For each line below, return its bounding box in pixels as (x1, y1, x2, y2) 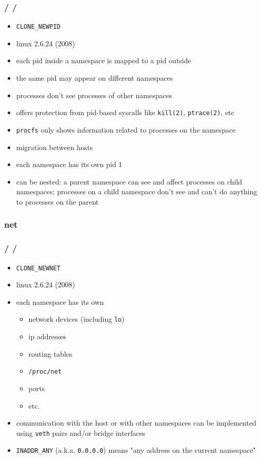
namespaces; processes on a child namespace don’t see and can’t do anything (16, 186, 257, 197)
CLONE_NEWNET (16, 264, 61, 272)
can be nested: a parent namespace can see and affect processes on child (16, 176, 243, 187)
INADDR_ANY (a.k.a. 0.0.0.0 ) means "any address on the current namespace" (16, 445, 256, 455)
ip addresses (28, 331, 66, 342)
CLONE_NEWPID (16, 23, 61, 31)
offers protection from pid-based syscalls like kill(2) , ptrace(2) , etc (16, 107, 234, 118)
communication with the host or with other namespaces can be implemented (16, 417, 256, 428)
